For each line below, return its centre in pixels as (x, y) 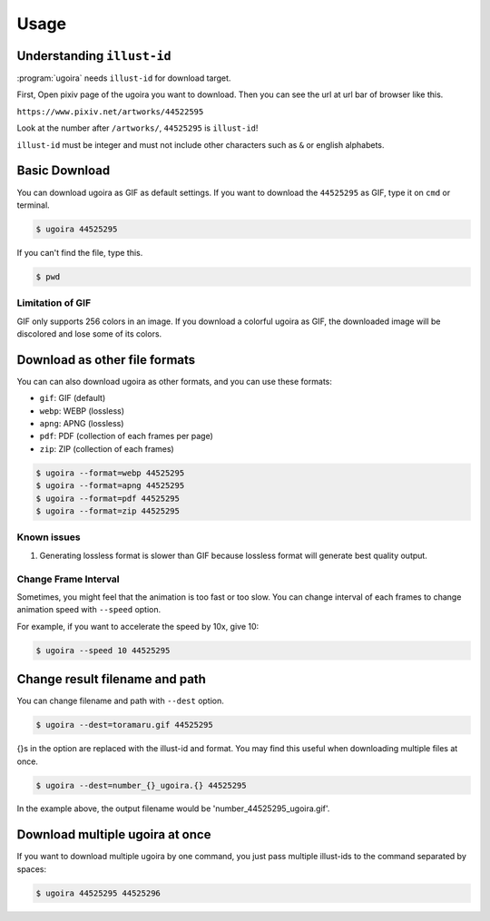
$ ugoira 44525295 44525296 (98, 893)
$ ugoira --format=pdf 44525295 (108, 498)
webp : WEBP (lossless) (82, 411)
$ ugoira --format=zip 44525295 (108, 511)
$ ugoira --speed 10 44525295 (103, 650)
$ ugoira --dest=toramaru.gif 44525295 (124, 725)
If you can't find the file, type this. (80, 252)
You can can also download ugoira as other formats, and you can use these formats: (175, 381)
